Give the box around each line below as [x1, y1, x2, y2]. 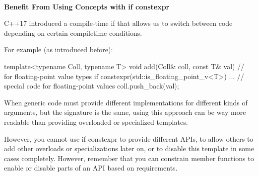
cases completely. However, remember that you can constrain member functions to [4, 153, 254, 163]
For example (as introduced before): [4, 44, 113, 55]
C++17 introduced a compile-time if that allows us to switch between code [4, 18, 233, 28]
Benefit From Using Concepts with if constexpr [4, 1, 170, 11]
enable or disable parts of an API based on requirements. [4, 163, 178, 173]
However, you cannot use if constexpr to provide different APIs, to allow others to [4, 133, 254, 144]
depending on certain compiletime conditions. [4, 27, 142, 38]
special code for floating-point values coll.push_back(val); [4, 81, 179, 91]
